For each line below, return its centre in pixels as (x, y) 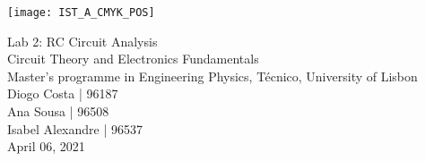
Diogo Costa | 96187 (63, 93)
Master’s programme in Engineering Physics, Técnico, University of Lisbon (212, 76)
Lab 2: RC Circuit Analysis (82, 41)
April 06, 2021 (46, 146)
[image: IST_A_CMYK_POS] (81, 13)
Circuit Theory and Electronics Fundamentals (133, 59)
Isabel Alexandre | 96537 (75, 128)
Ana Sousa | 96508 (58, 111)
